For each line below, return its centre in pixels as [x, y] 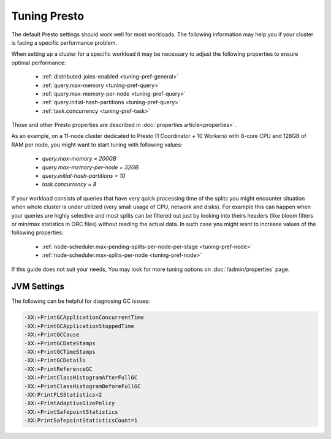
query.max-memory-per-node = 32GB [90, 167]
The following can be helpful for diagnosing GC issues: [81, 301]
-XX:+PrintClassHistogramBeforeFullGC [82, 386]
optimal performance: [39, 63]
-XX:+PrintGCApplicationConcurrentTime [84, 318]
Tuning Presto [48, 16]
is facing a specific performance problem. [64, 42]
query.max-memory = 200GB [79, 159]
